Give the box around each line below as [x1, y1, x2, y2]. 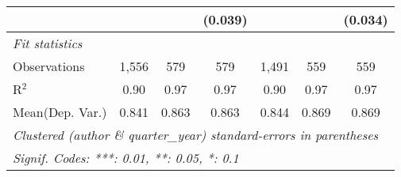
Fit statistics [13, 34, 83, 52]
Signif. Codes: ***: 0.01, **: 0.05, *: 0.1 [13, 149, 239, 167]
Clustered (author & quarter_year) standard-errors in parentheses [13, 126, 379, 144]
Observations [13, 57, 85, 75]
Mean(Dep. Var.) [13, 103, 107, 121]
